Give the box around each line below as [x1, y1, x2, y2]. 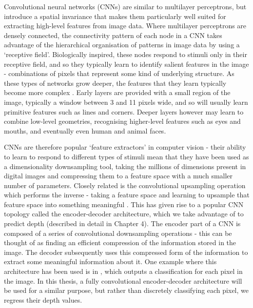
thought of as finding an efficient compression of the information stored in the [4, 237, 236, 248]
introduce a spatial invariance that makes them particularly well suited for [4, 11, 226, 21]
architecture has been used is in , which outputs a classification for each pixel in [4, 266, 243, 276]
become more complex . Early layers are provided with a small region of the [4, 87, 231, 97]
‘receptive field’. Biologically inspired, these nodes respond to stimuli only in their [4, 49, 247, 59]
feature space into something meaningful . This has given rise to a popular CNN [4, 199, 244, 209]
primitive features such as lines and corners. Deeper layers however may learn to [4, 106, 244, 116]
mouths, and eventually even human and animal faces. [4, 125, 166, 135]
